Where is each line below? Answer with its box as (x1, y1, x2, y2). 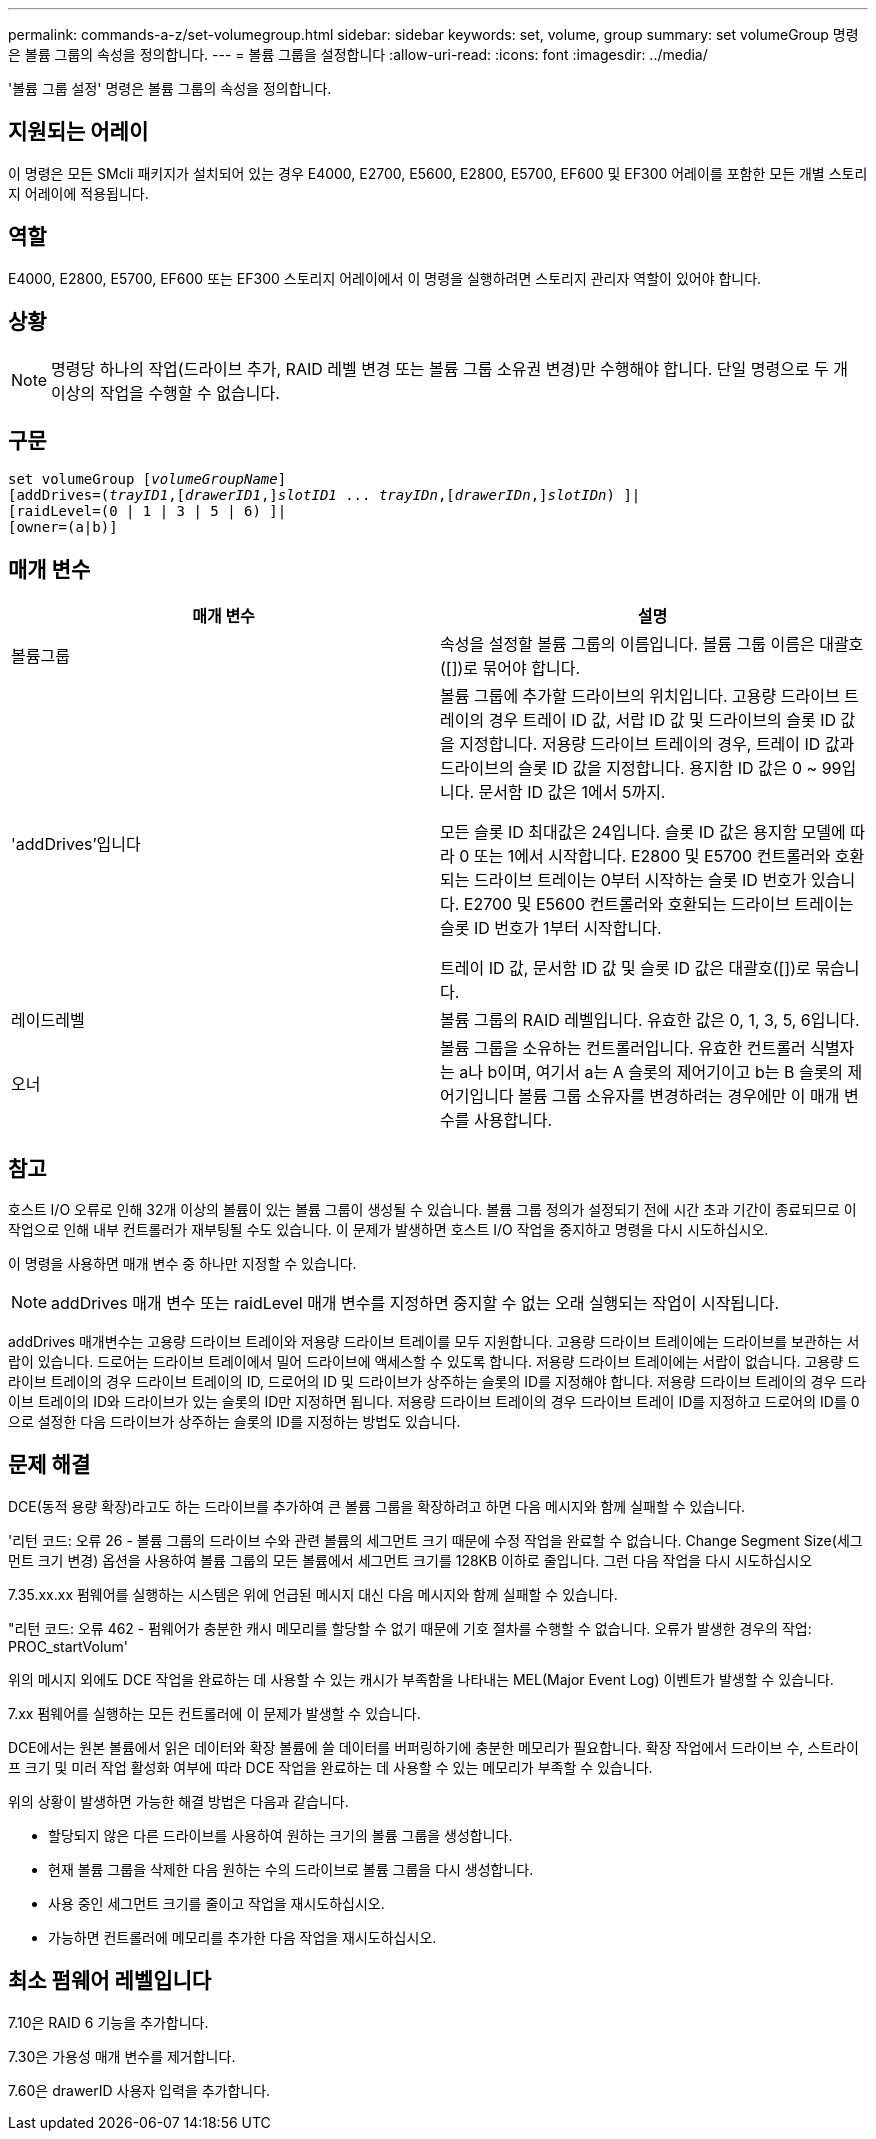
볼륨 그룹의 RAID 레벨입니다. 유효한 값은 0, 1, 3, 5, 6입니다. (440, 1010, 860, 1031)
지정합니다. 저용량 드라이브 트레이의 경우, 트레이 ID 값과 (459, 734, 855, 755)
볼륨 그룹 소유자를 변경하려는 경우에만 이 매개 (518, 1086, 840, 1107)
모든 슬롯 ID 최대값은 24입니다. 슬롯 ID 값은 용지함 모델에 (440, 822, 846, 843)
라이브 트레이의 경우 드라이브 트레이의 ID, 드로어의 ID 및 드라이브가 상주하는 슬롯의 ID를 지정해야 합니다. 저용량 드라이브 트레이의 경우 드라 (8, 1373, 867, 1391)
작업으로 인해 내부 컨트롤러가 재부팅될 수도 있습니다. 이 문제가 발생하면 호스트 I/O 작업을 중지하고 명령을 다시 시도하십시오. (8, 1221, 769, 1239)
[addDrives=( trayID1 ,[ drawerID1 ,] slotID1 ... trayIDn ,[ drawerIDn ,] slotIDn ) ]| (8, 487, 641, 504)
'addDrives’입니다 (11, 834, 141, 855)
